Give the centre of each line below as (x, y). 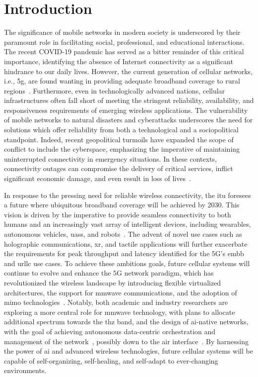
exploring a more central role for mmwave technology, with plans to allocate (120, 312)
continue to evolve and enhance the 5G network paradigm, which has (109, 273)
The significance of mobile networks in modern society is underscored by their (122, 32)
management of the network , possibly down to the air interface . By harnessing (126, 341)
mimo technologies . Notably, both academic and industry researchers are (116, 302)
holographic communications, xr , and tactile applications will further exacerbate (126, 243)
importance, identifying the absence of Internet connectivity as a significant (119, 61)
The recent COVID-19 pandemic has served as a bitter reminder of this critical (124, 51)
